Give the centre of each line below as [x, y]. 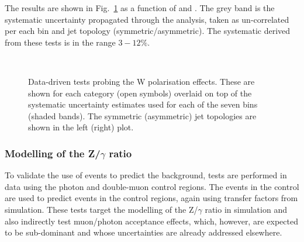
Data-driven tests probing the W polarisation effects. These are [141, 81]
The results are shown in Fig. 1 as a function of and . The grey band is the [140, 8]
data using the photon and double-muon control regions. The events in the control [152, 186]
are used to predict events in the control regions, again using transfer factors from [151, 198]
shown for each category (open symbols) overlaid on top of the [140, 93]
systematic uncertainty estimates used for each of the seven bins [143, 104]
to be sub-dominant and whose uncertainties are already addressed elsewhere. [144, 232]
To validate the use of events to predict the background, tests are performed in [146, 175]
